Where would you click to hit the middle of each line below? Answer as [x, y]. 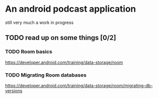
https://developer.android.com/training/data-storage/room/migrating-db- [79, 85]
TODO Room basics [29, 52]
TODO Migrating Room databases [46, 75]
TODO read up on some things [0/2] [61, 38]
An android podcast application [71, 9]
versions [14, 91]
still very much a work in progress [39, 22]
